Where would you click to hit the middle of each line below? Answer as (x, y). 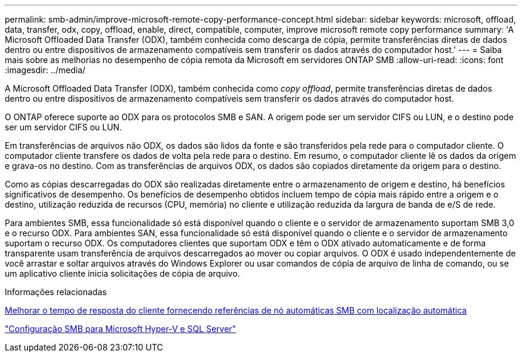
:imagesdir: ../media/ (45, 70)
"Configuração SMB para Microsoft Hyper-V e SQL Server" (121, 329)
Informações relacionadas (56, 292)
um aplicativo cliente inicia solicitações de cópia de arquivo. (122, 273)
